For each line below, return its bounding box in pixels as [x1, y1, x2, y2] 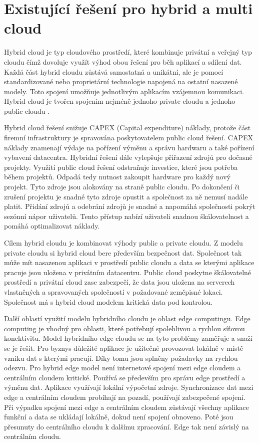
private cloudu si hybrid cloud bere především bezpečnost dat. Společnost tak [4, 247, 242, 258]
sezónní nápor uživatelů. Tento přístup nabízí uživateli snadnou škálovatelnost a [4, 210, 249, 221]
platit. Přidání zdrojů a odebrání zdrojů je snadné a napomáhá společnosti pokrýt [4, 201, 255, 211]
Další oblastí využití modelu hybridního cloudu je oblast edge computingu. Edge [4, 313, 250, 324]
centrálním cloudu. [4, 431, 61, 441]
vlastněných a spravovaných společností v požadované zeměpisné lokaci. [4, 286, 223, 297]
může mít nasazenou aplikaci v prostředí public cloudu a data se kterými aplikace [4, 257, 254, 268]
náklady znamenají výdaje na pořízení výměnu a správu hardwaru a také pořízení [4, 142, 254, 152]
